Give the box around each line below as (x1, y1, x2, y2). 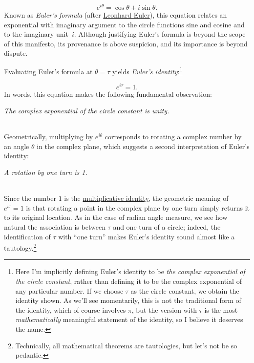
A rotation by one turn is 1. (4, 167, 87, 177)
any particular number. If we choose (15, 285, 124, 296)
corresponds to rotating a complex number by (105, 131, 242, 142)
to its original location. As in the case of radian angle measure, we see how (4, 212, 228, 222)
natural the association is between (4, 221, 106, 232)
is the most (204, 304, 238, 315)
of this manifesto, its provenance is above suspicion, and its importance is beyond (4, 38, 248, 48)
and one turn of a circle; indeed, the (113, 221, 221, 232)
